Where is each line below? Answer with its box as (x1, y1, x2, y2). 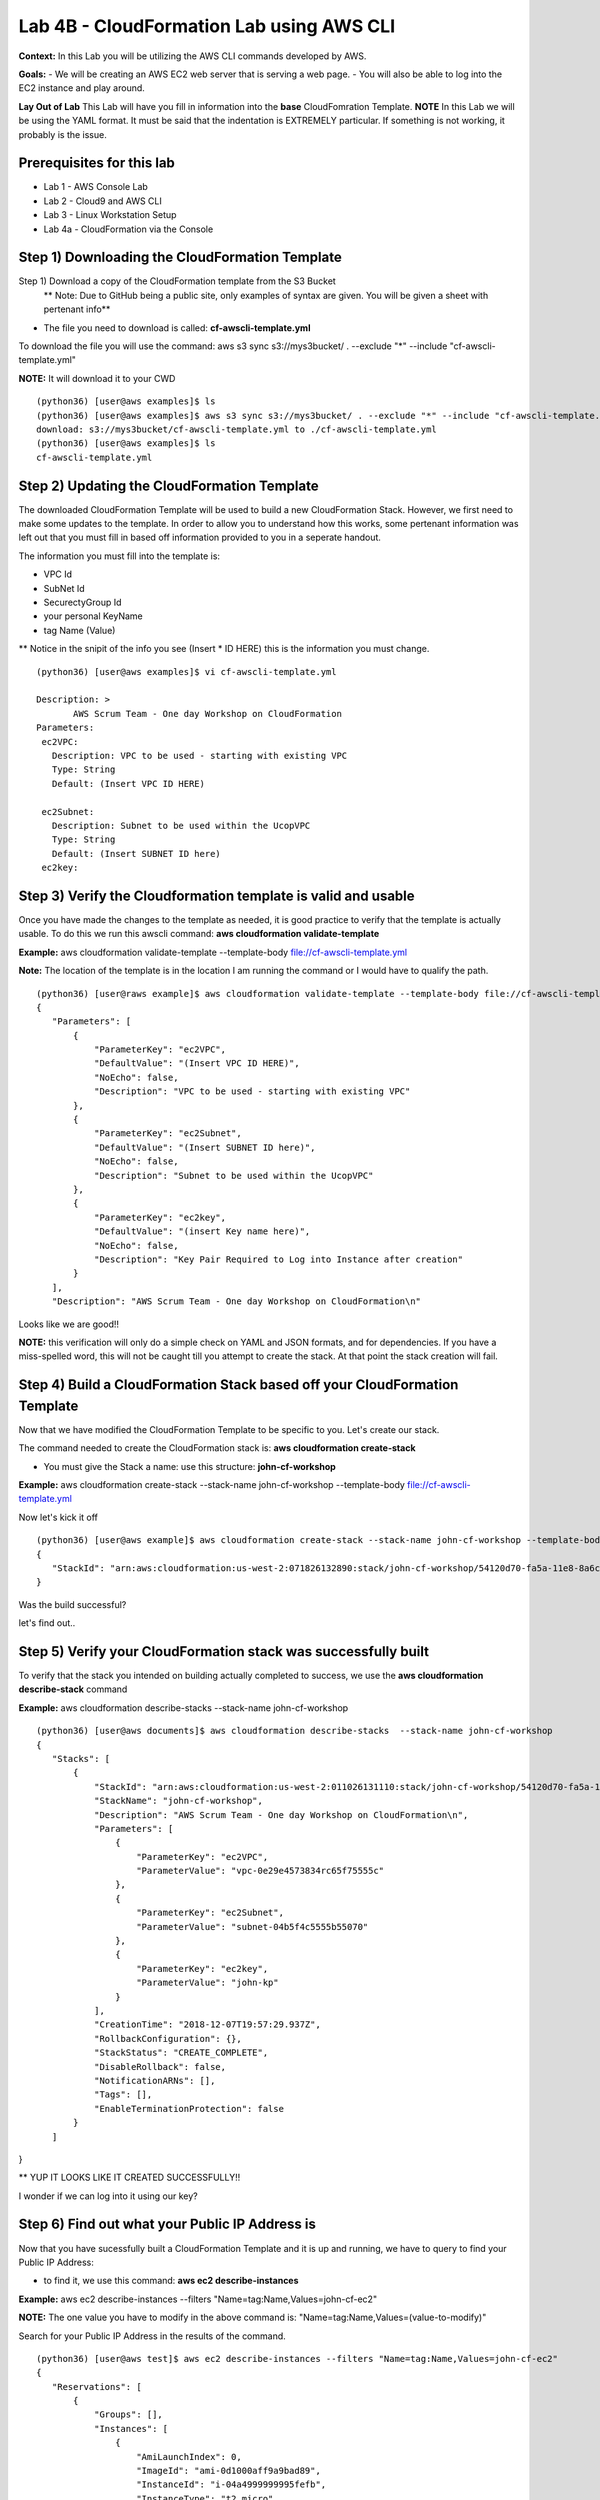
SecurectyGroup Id (43, 596, 122, 609)
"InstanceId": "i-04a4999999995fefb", (136, 2479, 327, 2490)
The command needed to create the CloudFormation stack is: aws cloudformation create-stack (18, 1442, 416, 1454)
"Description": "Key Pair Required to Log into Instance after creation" (93, 1253, 464, 1265)
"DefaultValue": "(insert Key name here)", (93, 1226, 311, 1237)
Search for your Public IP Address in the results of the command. (18, 2330, 287, 2342)
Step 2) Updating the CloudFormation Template (18, 477, 319, 494)
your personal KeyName (43, 610, 144, 622)
